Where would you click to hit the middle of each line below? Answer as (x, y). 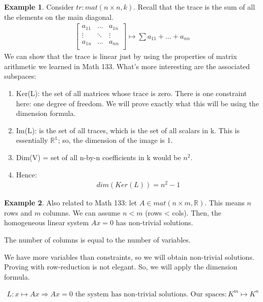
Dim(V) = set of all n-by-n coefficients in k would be (98, 157)
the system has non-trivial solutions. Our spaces (150, 294)
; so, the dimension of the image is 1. (115, 140)
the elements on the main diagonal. (59, 17)
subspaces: (20, 76)
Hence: (26, 174)
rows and (18, 212)
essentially (32, 140)
